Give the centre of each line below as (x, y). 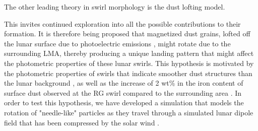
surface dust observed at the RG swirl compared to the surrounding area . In (123, 92)
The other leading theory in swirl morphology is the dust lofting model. (115, 7)
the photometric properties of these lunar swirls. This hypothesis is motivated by (129, 63)
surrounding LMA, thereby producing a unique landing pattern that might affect (129, 53)
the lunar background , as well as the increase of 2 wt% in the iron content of (124, 83)
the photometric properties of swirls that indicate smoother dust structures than (128, 73)
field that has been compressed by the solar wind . (82, 122)
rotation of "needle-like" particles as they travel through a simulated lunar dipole (129, 112)
